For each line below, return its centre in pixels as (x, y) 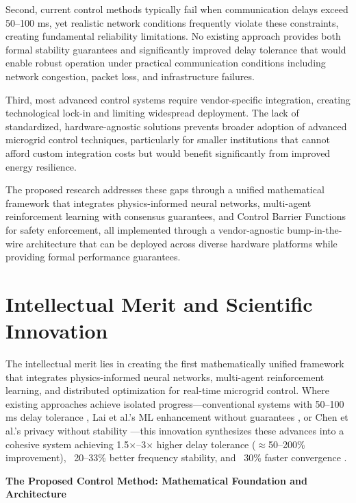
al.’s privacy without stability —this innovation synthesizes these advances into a (175, 430)
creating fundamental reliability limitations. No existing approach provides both (173, 36)
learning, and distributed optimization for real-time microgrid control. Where (167, 390)
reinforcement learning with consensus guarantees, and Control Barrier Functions (176, 216)
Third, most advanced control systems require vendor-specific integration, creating (178, 99)
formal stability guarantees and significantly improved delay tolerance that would (176, 49)
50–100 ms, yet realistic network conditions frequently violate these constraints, (172, 22)
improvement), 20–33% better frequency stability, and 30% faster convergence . (176, 457)
